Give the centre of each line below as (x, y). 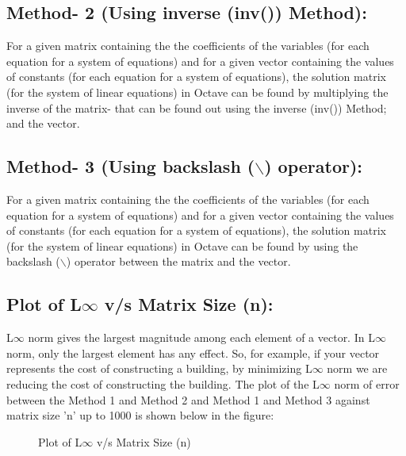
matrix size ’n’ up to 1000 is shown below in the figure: (140, 415)
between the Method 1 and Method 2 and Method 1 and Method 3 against (188, 399)
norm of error (367, 383)
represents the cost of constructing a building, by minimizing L (159, 368)
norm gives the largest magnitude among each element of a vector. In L (201, 337)
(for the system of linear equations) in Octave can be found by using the (182, 245)
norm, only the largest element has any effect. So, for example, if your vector (193, 353)
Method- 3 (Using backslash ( (131, 166)
